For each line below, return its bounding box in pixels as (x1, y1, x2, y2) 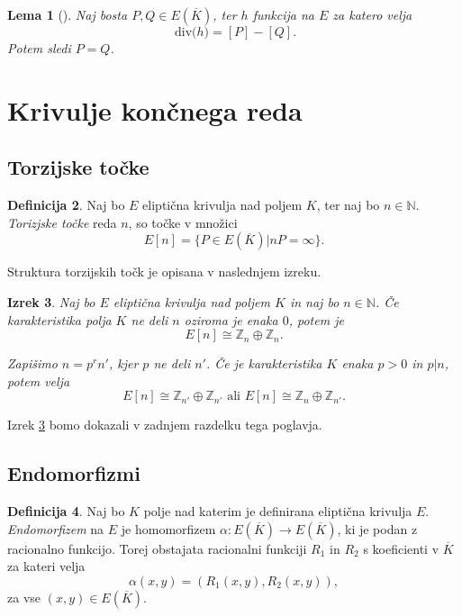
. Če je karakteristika (205, 354, 322, 373)
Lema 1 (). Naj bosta (7, 5, 128, 23)
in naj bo (289, 292, 340, 311)
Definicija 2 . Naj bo (7, 195, 125, 214)
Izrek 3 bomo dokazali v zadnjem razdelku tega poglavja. (7, 415, 322, 434)
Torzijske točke (7, 153, 149, 181)
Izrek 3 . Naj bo (7, 292, 95, 311)
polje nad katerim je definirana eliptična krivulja (143, 502, 412, 521)
